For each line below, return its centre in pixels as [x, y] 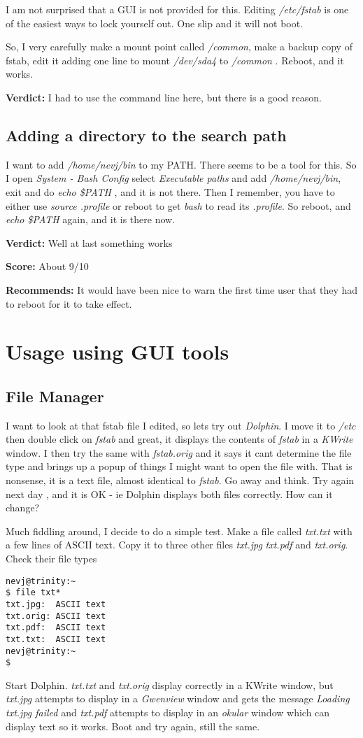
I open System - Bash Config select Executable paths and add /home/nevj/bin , [173, 178]
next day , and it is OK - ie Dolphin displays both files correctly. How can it [169, 494]
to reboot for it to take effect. [69, 303]
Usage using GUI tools [118, 352]
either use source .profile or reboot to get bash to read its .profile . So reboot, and [178, 205]
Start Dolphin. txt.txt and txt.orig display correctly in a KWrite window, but [170, 684]
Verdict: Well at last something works [89, 242]
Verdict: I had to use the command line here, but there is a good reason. [164, 97]
